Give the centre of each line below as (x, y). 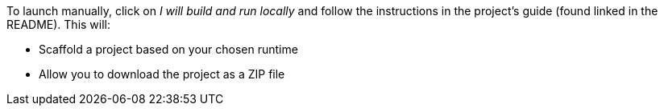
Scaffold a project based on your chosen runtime (168, 49)
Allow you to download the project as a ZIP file (162, 74)
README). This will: (59, 24)
